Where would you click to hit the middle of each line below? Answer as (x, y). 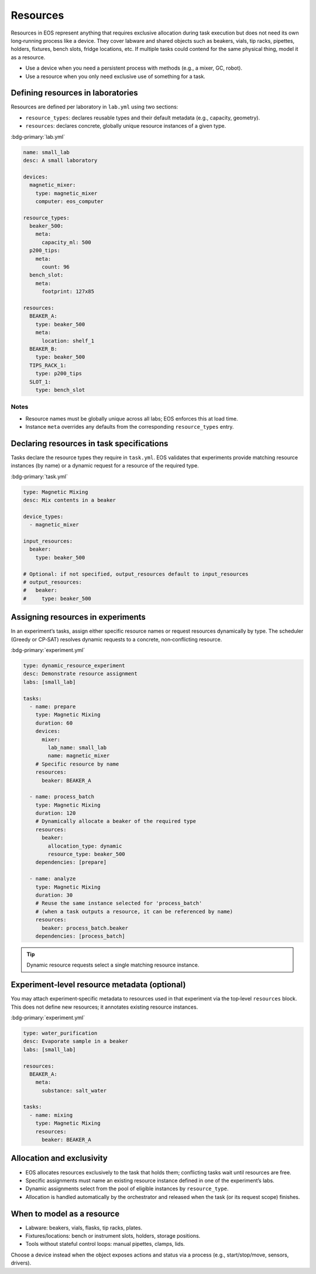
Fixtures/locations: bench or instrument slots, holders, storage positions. (113, 1236)
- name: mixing (51, 1115)
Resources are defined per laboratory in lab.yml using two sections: (95, 107)
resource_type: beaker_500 (86, 854)
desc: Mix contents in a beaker (70, 500)
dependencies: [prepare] (71, 862)
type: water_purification (60, 1033)
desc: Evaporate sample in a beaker (76, 1041)
